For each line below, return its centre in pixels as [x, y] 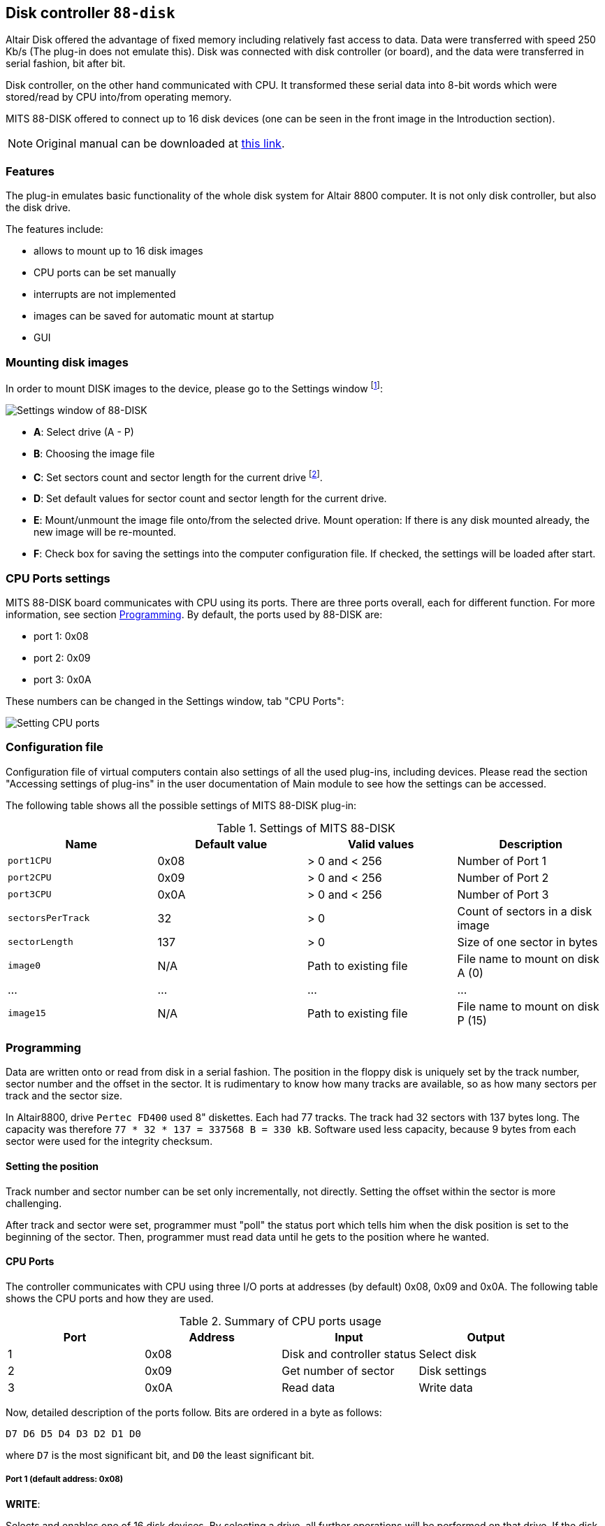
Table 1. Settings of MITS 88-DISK [306, 828]
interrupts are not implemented [105, 294]
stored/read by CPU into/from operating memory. [119, 97]
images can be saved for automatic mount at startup [154, 316]
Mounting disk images [67, 362]
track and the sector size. [64, 1096]
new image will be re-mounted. [105, 532]
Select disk [447, 1354]
